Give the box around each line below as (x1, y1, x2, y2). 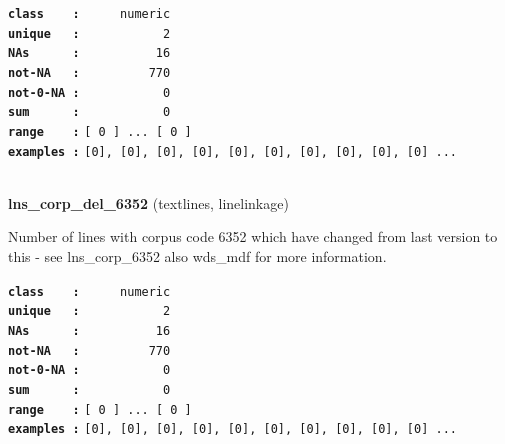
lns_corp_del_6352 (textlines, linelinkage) (8, 192, 289, 213)
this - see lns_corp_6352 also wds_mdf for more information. (8, 246, 387, 267)
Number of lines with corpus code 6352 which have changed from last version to (8, 226, 498, 247)
